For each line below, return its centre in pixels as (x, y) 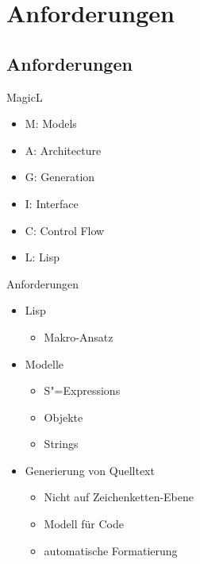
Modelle (44, 363)
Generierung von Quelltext (90, 470)
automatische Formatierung (111, 550)
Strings (61, 444)
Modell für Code (84, 524)
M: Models (51, 124)
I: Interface (52, 203)
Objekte (63, 417)
